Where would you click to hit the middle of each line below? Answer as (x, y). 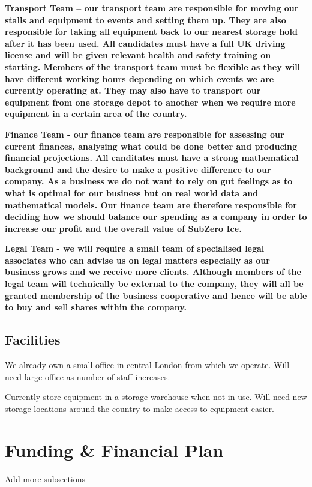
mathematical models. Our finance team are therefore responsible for (151, 204)
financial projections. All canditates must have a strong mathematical (152, 158)
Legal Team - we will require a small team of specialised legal (135, 248)
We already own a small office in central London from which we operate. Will (147, 365)
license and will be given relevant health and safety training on (138, 55)
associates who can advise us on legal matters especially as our (137, 260)
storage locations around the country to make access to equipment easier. (139, 408)
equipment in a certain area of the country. (96, 114)
